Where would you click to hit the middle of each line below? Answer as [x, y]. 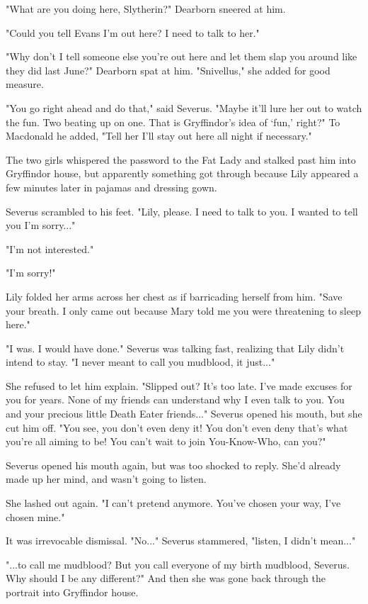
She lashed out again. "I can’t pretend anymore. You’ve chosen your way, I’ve [173, 503]
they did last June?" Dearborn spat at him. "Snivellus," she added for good [168, 70]
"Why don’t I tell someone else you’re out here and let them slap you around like [182, 56]
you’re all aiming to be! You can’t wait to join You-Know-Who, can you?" [166, 441]
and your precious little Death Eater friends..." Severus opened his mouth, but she [184, 414]
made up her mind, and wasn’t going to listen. [106, 479]
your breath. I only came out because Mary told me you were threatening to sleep [183, 310]
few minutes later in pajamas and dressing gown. [111, 187]
